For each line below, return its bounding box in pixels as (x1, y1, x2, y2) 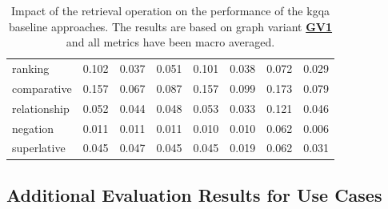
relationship (12, 99, 70, 116)
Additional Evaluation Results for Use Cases (6, 182, 382, 207)
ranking (12, 60, 50, 77)
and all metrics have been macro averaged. (66, 34, 275, 50)
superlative (12, 139, 66, 156)
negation (12, 119, 54, 136)
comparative (12, 79, 72, 96)
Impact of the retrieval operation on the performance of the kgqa (11, 2, 330, 18)
